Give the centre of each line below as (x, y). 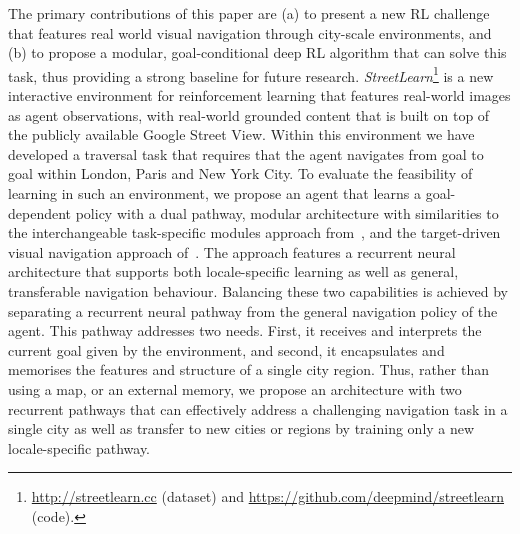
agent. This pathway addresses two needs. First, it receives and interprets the (245, 330)
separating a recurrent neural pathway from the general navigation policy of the (253, 310)
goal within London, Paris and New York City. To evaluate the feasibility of (240, 173)
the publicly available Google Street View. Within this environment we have (241, 134)
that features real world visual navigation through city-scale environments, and (250, 32)
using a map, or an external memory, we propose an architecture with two (235, 388)
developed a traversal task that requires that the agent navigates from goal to (246, 153)
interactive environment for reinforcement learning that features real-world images (259, 95)
